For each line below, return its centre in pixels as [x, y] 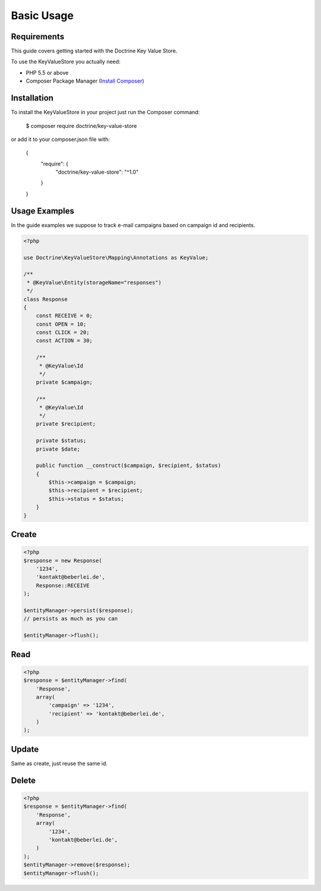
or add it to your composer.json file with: [60, 139]
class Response [45, 299]
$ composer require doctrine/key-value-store [81, 126]
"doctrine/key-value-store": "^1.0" [97, 172]
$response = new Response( [63, 560]
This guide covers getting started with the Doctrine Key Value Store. [94, 51]
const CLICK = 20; [63, 332]
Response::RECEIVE [63, 585]
